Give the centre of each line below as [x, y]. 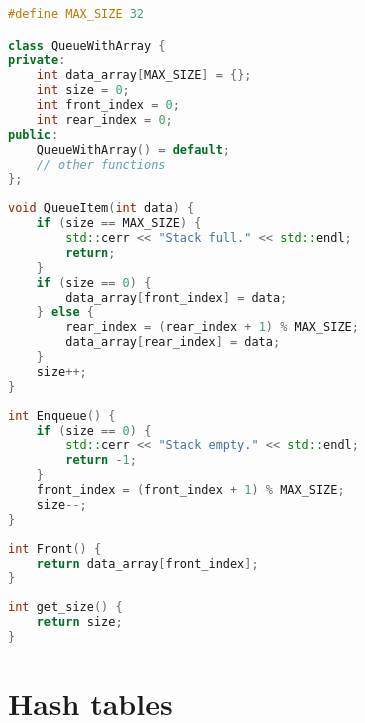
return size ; [79, 622]
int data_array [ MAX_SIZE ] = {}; [144, 75]
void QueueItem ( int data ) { [101, 208]
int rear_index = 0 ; [104, 119]
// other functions [101, 164]
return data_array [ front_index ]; [147, 563]
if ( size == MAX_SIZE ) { [119, 223]
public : [33, 134]
